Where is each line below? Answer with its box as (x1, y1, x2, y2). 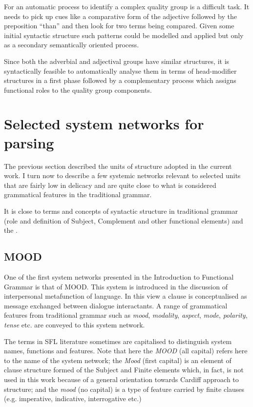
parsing (4, 132, 54, 152)
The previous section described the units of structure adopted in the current (4, 161, 232, 171)
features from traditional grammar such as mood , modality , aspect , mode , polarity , (4, 310, 248, 320)
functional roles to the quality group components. (4, 84, 152, 95)
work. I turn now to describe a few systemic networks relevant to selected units (4, 170, 241, 181)
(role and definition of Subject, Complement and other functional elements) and (4, 215, 243, 225)
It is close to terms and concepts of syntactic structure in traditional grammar (4, 206, 238, 216)
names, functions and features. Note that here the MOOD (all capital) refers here (4, 346, 248, 356)
